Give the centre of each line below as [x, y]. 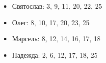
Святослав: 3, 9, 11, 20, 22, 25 [57, 6]
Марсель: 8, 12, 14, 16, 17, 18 [56, 39]
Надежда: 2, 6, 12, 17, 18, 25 [55, 55]
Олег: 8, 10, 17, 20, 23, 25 [51, 22]
